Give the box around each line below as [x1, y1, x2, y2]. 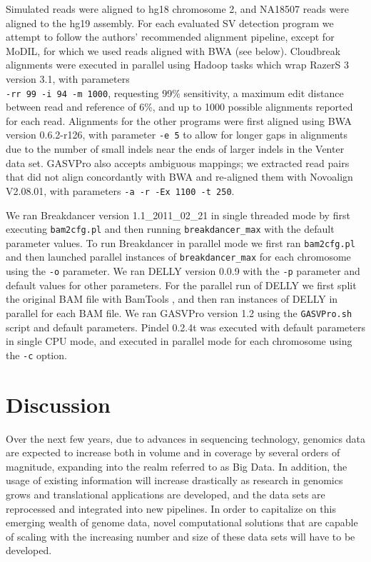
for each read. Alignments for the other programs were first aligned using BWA [6, 113, 352, 128]
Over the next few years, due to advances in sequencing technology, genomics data [6, 431, 365, 446]
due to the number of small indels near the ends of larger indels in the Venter [6, 141, 345, 156]
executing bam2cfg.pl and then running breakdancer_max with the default [6, 221, 335, 236]
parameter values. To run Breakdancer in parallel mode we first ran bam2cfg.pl [6, 235, 355, 250]
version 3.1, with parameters [6, 71, 130, 86]
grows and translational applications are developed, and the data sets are [6, 486, 325, 501]
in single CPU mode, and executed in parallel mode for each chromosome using [6, 333, 352, 348]
